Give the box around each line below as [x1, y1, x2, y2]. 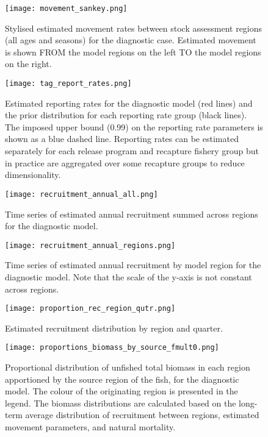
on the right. [5, 57, 52, 70]
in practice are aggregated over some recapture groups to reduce [5, 156, 245, 169]
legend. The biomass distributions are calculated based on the [5, 396, 236, 409]
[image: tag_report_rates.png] [5, 79, 132, 88]
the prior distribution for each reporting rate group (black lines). [5, 108, 247, 121]
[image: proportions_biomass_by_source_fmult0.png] [5, 343, 219, 352]
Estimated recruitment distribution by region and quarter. [5, 321, 223, 334]
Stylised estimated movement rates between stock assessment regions [5, 21, 263, 34]
